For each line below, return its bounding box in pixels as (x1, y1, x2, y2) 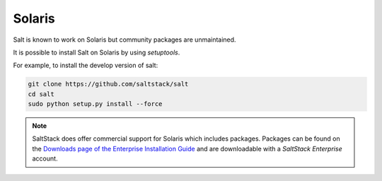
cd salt (28, 90, 54, 98)
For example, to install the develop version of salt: (13, 61, 158, 70)
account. (32, 154, 58, 163)
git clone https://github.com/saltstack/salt (28, 80, 189, 88)
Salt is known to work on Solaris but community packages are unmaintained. (13, 35, 236, 44)
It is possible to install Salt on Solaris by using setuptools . (13, 48, 180, 57)
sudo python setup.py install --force (28, 100, 163, 108)
